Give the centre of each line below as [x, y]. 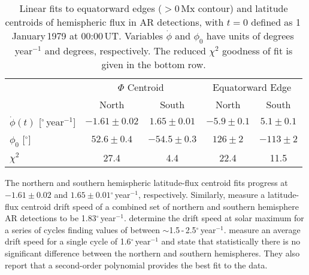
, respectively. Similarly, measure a [202, 194]
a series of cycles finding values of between [82, 229]
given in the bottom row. [154, 65]
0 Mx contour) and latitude [231, 8]
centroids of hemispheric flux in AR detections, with [114, 22]
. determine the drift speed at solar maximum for [214, 218]
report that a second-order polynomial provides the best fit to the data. [136, 265]
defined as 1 [276, 22]
